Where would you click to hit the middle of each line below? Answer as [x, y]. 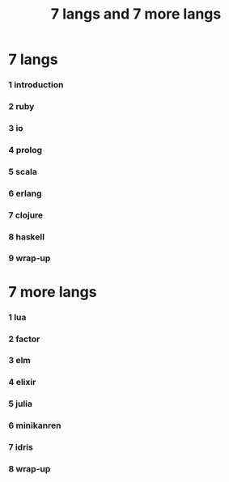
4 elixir [22, 383]
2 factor [24, 339]
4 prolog [25, 150]
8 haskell [27, 237]
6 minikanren [35, 425]
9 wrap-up [30, 258]
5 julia [21, 404]
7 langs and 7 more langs [136, 14]
